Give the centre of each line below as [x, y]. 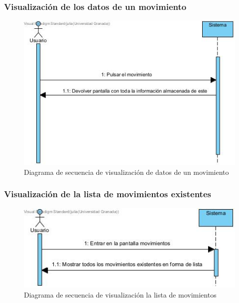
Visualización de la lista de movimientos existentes [108, 194]
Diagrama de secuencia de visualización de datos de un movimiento [126, 172]
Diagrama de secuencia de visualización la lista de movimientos [120, 294]
